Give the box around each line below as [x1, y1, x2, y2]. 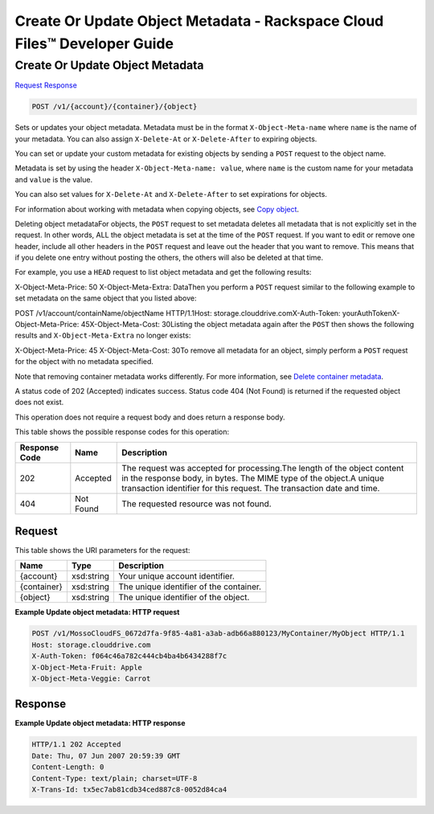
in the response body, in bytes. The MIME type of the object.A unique [121, 472, 385, 484]
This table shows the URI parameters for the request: [14, 546, 190, 555]
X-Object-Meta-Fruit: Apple [31, 663, 142, 672]
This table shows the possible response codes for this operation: [14, 427, 230, 437]
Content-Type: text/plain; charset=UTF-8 [31, 774, 198, 783]
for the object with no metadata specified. [14, 357, 154, 366]
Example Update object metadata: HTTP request [14, 607, 180, 617]
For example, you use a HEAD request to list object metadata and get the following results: [14, 268, 312, 277]
